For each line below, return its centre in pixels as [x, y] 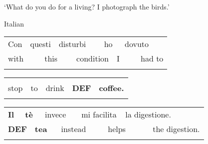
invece [56, 114]
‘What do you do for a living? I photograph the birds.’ [87, 6]
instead [74, 129]
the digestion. [176, 129]
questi [40, 44]
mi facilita [99, 114]
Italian [14, 23]
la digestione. [148, 114]
